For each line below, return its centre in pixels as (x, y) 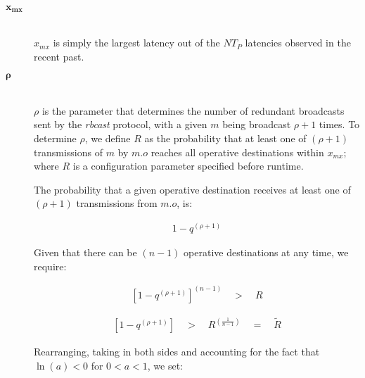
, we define (108, 138)
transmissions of (68, 152)
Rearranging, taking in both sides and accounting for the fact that (177, 352)
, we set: (165, 365)
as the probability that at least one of (225, 138)
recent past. (59, 56)
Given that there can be (85, 252)
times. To (339, 124)
